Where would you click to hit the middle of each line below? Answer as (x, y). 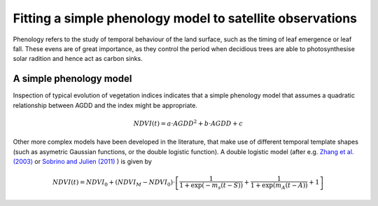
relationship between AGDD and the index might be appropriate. (105, 105)
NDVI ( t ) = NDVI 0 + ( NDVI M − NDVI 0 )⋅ (114, 184)
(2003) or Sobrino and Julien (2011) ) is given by (82, 161)
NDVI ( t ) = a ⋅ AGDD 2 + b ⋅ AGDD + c (188, 123)
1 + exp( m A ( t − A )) (279, 186)
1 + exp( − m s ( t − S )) (211, 186)
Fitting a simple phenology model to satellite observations (185, 18)
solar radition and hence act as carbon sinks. (78, 59)
